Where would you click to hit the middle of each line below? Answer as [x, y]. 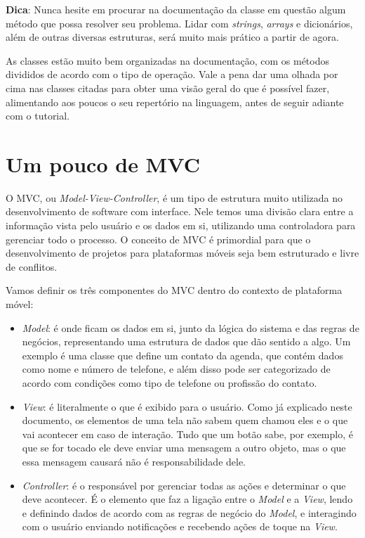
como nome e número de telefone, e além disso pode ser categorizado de [176, 369]
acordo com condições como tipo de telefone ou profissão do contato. [170, 383]
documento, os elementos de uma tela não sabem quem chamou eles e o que [185, 420]
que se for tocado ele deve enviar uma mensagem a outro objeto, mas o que [184, 448]
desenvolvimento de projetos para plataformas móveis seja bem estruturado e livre [182, 253]
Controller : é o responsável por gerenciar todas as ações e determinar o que [184, 485]
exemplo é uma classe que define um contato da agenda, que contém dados [182, 355]
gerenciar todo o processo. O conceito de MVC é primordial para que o [158, 239]
